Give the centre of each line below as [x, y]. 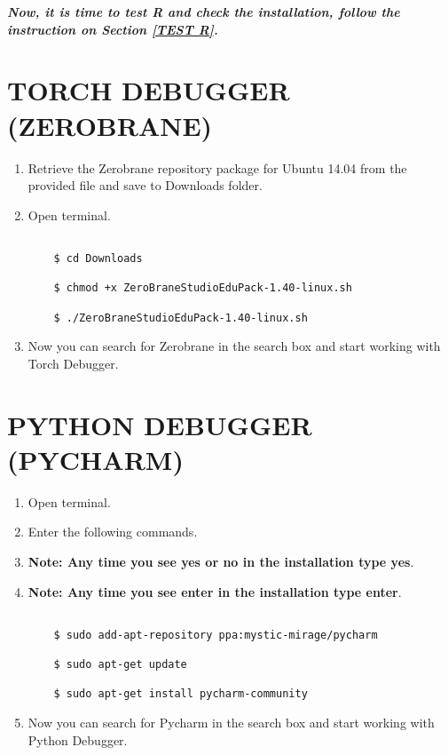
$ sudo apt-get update [120, 665]
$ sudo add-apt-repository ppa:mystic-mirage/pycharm [216, 635]
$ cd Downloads [98, 258]
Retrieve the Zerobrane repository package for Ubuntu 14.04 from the [217, 167]
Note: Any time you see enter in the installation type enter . [215, 591]
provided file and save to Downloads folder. [145, 185]
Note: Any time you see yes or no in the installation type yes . [221, 561]
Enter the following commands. [113, 532]
